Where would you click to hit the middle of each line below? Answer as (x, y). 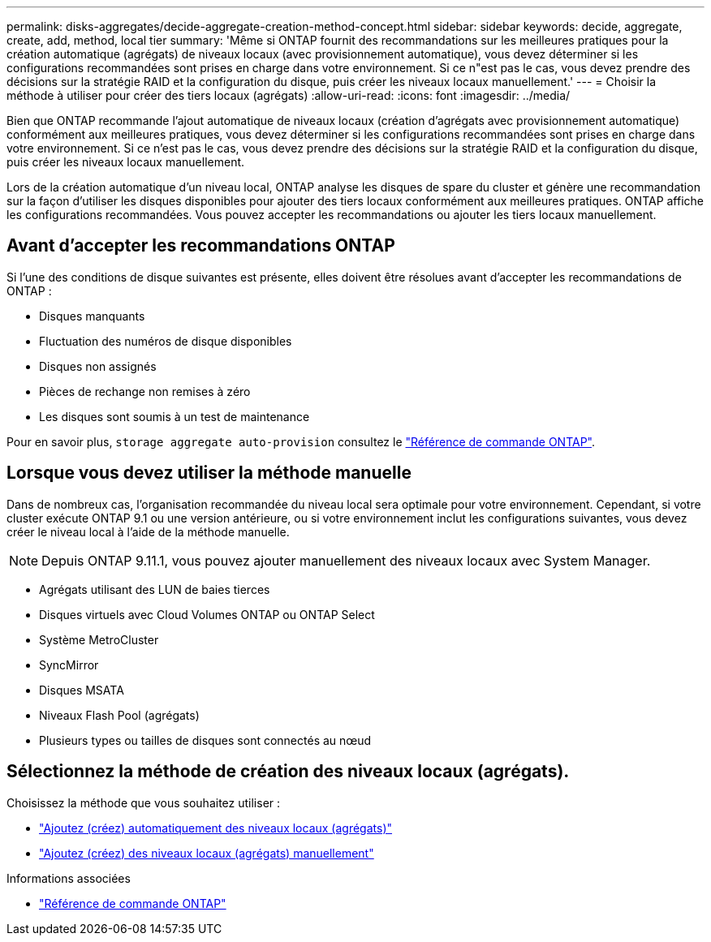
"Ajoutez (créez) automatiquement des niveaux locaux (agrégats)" (216, 828)
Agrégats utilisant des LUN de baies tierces (155, 589)
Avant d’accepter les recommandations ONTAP (201, 246)
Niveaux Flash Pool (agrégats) (119, 715)
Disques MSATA (82, 690)
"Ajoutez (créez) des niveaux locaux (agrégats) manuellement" (207, 853)
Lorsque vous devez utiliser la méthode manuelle (209, 473)
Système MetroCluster (99, 639)
